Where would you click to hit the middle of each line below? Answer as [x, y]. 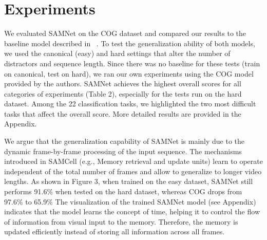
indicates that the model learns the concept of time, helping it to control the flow [132, 211]
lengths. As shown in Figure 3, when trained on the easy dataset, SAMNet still [129, 181]
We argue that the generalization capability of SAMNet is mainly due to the [125, 141]
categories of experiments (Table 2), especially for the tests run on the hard [123, 93]
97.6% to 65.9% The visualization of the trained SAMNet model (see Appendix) [130, 201]
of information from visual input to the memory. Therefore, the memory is [121, 221]
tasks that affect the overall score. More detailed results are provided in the [123, 113]
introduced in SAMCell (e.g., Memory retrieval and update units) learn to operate [133, 161]
